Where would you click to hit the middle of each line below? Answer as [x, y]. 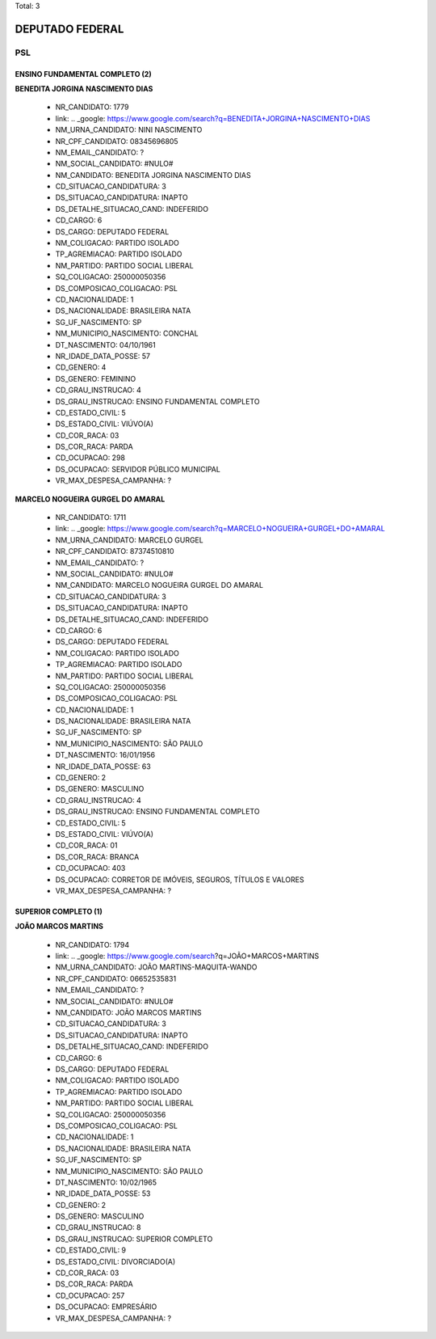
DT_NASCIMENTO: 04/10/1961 [106, 344]
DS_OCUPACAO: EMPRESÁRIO [106, 1307]
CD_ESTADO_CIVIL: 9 [91, 1250]
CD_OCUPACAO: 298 [90, 458]
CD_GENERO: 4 [81, 367]
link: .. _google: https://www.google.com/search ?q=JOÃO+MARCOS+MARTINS [187, 956]
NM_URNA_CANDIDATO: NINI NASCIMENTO [129, 130]
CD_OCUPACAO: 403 [90, 868]
